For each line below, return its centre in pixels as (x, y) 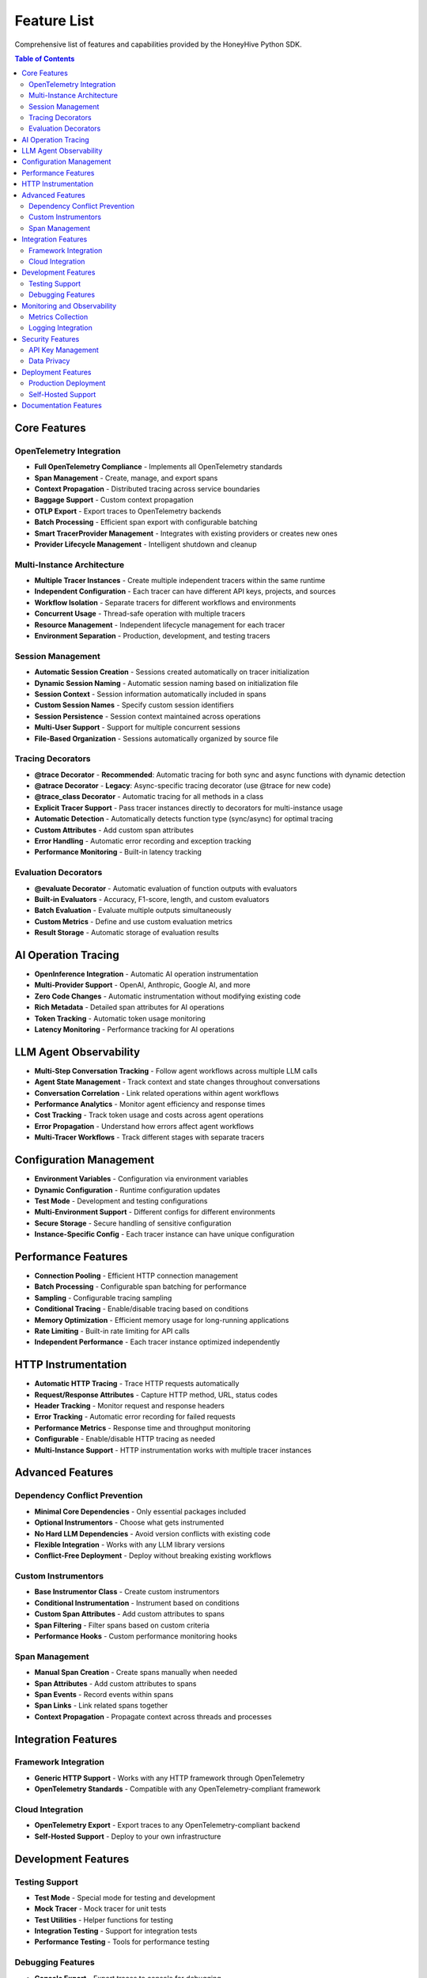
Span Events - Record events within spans (104, 1694)
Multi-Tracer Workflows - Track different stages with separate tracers (149, 1137)
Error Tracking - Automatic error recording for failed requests (135, 1417)
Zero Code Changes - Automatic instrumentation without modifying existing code (168, 996)
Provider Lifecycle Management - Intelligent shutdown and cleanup (145, 544)
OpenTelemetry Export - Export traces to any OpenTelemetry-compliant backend (167, 1825)
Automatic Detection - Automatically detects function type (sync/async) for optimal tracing (184, 819)
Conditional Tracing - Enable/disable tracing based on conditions (142, 1309)
